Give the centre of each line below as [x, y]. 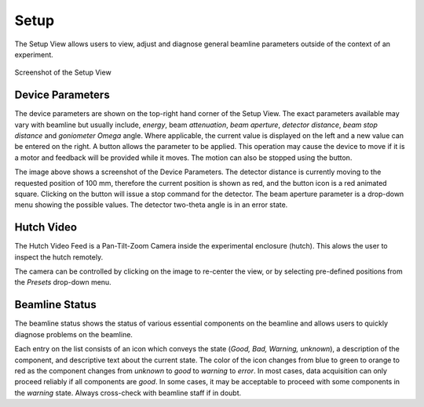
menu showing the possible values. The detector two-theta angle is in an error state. [151, 205]
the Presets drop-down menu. [63, 282]
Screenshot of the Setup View [63, 73]
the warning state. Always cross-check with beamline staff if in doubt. [128, 393]
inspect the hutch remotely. [59, 257]
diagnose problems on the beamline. [74, 334]
